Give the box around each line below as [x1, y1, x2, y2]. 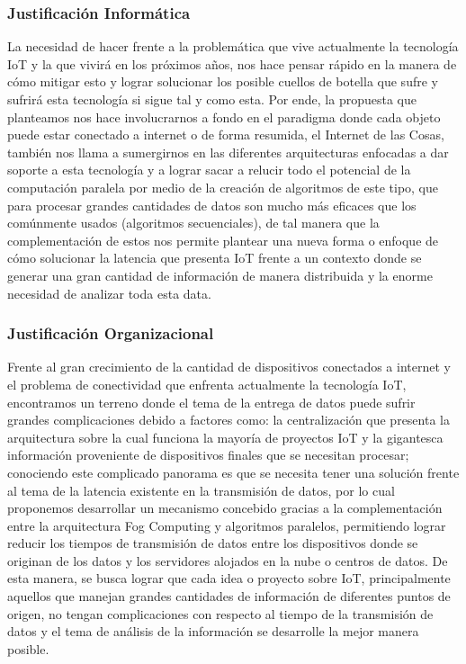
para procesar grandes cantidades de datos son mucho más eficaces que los [7, 195, 417, 214]
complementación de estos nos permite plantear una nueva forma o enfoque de [7, 230, 439, 249]
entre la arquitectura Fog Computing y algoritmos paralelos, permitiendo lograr [7, 516, 446, 534]
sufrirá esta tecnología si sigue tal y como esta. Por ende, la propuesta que [7, 90, 417, 108]
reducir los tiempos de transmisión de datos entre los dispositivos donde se [7, 534, 418, 552]
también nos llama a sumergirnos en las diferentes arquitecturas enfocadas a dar [7, 142, 449, 161]
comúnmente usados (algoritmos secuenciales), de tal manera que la [7, 213, 380, 232]
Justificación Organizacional [7, 322, 214, 345]
